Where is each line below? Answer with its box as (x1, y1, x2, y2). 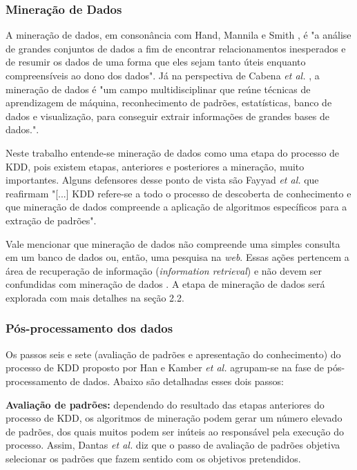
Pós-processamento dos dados (6, 320, 173, 337)
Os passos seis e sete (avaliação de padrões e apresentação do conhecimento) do (6, 346, 341, 361)
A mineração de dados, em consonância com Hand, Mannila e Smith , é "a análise (6, 28, 351, 42)
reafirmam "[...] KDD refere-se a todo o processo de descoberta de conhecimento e (6, 186, 351, 200)
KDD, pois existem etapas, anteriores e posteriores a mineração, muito (6, 159, 305, 173)
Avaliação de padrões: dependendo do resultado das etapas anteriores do (6, 397, 325, 411)
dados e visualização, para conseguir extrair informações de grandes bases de (6, 108, 329, 123)
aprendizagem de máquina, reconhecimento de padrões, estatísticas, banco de (6, 95, 332, 110)
